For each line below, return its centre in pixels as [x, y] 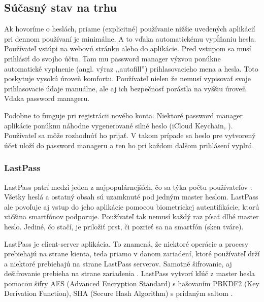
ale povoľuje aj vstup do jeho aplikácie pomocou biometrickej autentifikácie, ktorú [132, 206]
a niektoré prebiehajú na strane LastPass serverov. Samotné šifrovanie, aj [118, 263]
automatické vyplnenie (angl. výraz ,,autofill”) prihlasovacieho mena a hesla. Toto [131, 68]
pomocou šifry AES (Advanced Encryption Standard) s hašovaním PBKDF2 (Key [132, 283]
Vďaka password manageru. [47, 98]
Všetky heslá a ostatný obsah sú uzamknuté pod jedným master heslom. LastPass [131, 197]
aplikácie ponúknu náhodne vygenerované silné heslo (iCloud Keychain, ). [119, 125]
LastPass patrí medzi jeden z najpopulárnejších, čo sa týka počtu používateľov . [128, 187]
